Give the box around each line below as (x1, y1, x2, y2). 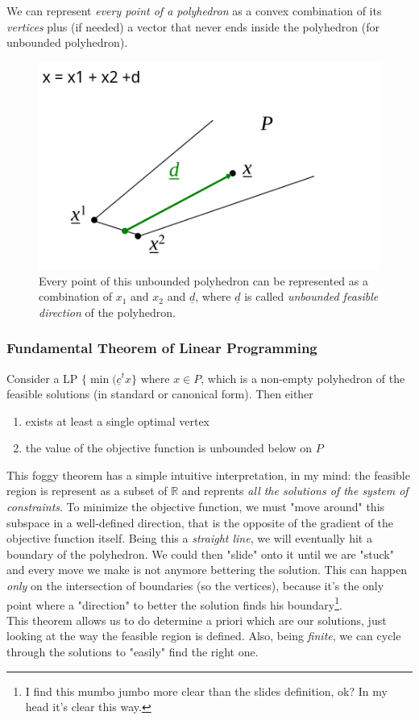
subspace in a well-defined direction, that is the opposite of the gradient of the (6, 514, 393, 531)
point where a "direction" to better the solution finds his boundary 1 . (6, 593, 342, 613)
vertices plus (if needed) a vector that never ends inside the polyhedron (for (6, 18, 380, 35)
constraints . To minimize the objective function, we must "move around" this (6, 498, 385, 515)
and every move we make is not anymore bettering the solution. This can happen (6, 561, 407, 578)
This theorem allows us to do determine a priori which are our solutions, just (6, 611, 387, 628)
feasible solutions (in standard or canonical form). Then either (6, 385, 313, 402)
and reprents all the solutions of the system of (181, 482, 409, 499)
